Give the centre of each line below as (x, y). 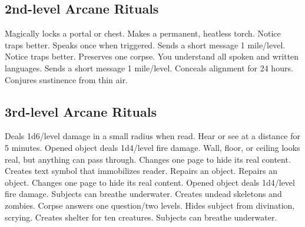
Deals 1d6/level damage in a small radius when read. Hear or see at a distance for (152, 136)
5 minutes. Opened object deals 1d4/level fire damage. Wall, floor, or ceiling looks (152, 147)
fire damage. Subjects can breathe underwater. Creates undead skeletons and (143, 194)
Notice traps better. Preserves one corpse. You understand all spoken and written (152, 56)
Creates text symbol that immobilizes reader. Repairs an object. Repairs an (141, 171)
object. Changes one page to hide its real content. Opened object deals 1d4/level (150, 182)
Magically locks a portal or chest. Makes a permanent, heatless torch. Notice (143, 33)
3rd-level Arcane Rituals (81, 111)
